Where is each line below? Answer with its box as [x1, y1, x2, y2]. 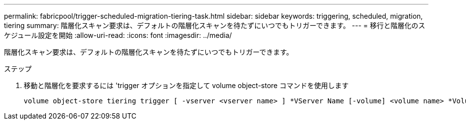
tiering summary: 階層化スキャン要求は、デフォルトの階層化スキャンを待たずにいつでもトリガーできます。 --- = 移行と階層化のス [4, 21, 426, 30]
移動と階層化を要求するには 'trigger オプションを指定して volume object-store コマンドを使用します [24, 81, 349, 90]
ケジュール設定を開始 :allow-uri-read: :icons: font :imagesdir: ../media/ [4, 31, 232, 39]
